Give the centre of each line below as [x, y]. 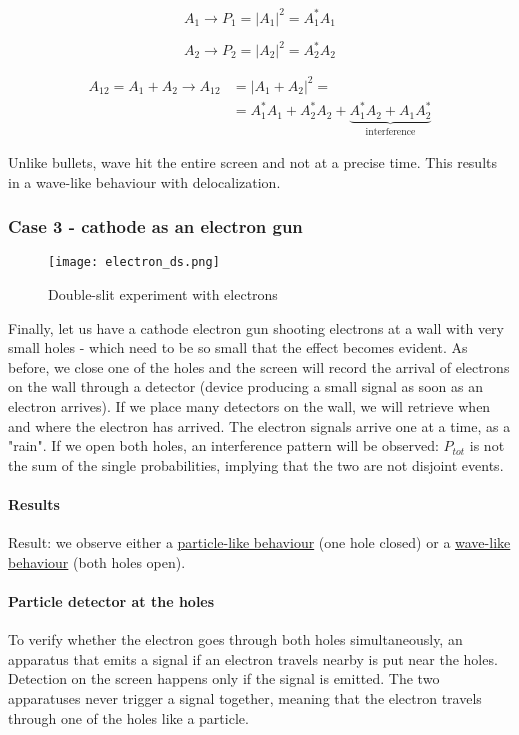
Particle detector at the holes [111, 600]
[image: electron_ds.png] [134, 262]
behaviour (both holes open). [97, 561]
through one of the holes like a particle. [128, 717]
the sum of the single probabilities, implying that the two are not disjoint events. [256, 464]
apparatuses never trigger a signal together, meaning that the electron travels [245, 697]
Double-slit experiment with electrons [163, 294]
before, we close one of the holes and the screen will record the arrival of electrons [259, 366]
